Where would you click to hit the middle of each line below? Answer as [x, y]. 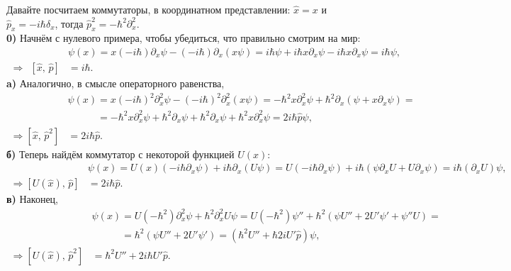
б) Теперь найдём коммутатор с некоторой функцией [120, 154]
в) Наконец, [32, 199]
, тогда [69, 23]
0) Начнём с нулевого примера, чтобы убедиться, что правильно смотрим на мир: [184, 38]
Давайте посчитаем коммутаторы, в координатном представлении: [148, 9]
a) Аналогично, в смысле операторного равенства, [116, 83]
